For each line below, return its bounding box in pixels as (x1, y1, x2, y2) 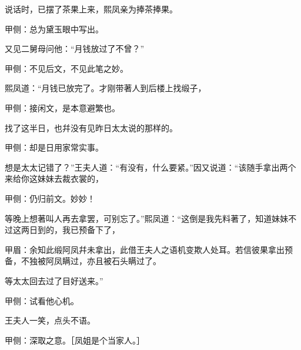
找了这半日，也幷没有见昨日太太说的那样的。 (5, 121, 178, 134)
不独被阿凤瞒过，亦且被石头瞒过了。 (21, 255, 161, 267)
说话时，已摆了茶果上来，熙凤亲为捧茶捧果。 (5, 3, 178, 15)
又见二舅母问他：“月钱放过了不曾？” (5, 42, 145, 55)
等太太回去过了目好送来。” (5, 274, 103, 286)
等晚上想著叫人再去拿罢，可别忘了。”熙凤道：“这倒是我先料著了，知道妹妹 (5, 212, 289, 224)
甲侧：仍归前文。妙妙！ (5, 192, 95, 204)
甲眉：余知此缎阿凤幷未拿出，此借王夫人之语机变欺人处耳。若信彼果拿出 (5, 243, 285, 255)
